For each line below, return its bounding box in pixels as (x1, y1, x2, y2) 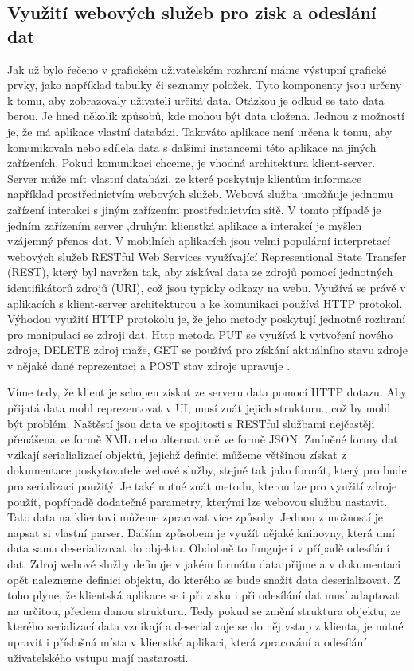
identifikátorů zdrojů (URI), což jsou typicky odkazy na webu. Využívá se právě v (7, 279, 406, 295)
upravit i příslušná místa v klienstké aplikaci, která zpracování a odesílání (7, 633, 367, 650)
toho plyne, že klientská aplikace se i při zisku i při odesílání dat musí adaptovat (7, 587, 400, 603)
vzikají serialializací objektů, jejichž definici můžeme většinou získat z (7, 446, 346, 462)
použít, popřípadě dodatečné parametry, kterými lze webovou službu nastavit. (7, 493, 388, 509)
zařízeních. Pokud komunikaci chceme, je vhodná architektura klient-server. (7, 154, 376, 171)
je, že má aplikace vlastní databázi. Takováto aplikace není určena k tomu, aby (7, 123, 393, 139)
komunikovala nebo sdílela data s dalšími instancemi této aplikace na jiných (7, 138, 377, 155)
